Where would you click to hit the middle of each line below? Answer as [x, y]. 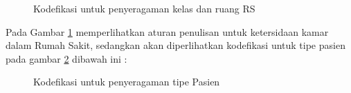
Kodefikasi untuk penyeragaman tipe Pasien [127, 82]
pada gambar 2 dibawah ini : [66, 58]
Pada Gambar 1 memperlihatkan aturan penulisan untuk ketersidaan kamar [167, 31]
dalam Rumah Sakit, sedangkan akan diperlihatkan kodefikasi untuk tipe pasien [175, 45]
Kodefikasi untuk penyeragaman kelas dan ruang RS [144, 8]
